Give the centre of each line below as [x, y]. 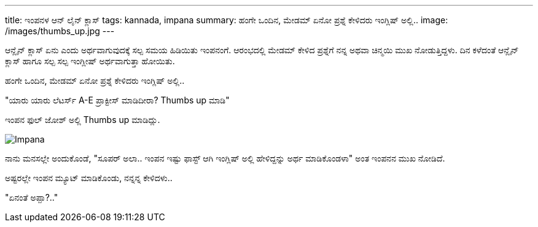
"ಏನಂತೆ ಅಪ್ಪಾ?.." [32, 197]
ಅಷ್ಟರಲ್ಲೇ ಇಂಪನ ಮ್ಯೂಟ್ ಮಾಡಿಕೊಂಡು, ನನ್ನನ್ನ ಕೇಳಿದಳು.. [89, 178]
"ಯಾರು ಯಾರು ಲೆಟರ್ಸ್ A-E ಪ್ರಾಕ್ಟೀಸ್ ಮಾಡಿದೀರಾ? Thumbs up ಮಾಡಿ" [117, 100]
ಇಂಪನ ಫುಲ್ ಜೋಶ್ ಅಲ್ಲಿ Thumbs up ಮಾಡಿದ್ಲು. [83, 120]
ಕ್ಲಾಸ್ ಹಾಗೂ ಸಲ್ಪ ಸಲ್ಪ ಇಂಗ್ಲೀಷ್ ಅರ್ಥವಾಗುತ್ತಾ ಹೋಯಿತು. [90, 61]
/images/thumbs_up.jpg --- [60, 31]
